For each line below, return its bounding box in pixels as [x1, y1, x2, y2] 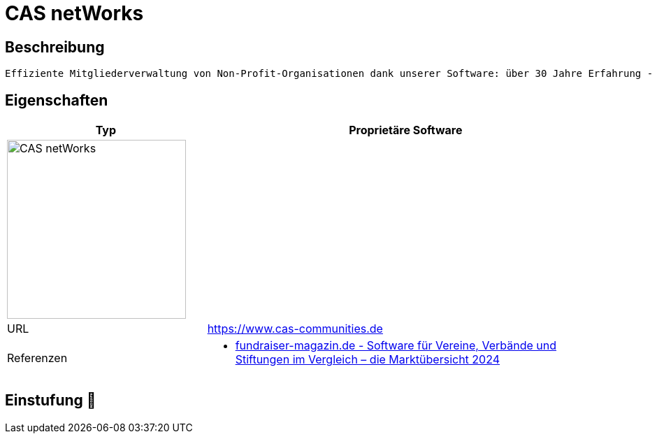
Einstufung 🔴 [5, 391, 96, 410]
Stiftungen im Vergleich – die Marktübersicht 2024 [235, 352, 500, 367]
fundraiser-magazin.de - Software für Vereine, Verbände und [235, 338, 556, 353]
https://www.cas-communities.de [207, 322, 383, 336]
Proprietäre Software [349, 123, 463, 138]
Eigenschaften [5, 91, 108, 109]
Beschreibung [5, 38, 105, 56]
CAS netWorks [5, 1, 144, 25]
